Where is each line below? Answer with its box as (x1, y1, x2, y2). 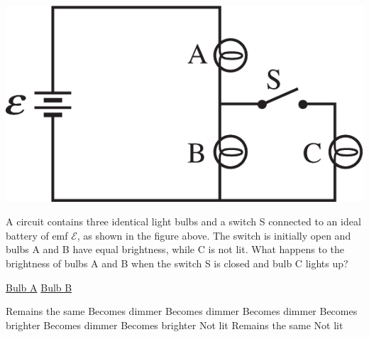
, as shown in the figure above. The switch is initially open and (77, 228, 351, 242)
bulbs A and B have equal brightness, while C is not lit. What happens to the (6, 242, 345, 257)
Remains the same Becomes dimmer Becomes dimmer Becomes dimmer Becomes (6, 304, 358, 319)
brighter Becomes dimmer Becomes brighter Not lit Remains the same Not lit (6, 317, 343, 332)
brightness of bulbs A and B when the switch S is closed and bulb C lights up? (6, 256, 348, 271)
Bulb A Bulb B (6, 279, 72, 294)
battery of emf (6, 228, 68, 242)
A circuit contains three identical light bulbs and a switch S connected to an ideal (6, 214, 361, 229)
